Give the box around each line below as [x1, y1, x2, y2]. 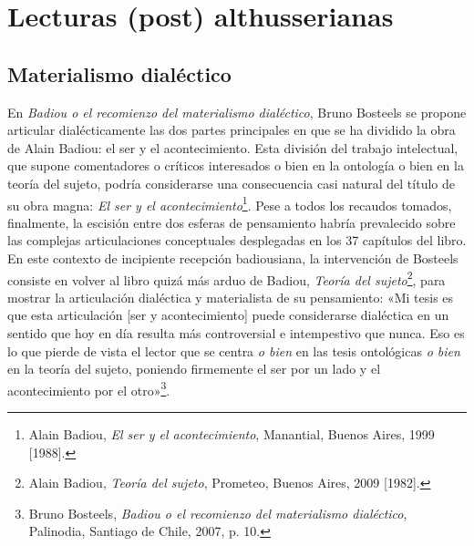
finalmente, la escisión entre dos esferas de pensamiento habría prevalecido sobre [7, 212, 456, 232]
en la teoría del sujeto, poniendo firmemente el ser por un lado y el [7, 359, 381, 378]
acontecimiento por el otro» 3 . [7, 377, 170, 399]
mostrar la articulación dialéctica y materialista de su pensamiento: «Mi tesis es [7, 287, 454, 306]
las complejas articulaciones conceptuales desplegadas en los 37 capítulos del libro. [7, 231, 467, 250]
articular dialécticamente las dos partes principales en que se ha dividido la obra [7, 120, 456, 139]
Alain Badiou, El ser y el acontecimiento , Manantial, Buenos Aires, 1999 [28, 425, 435, 444]
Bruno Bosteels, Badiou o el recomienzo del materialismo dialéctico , [28, 503, 407, 522]
